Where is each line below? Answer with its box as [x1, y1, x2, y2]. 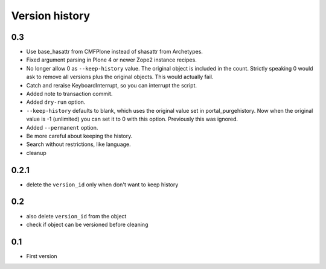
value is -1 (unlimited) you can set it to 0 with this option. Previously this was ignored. [26, 115, 238, 123]
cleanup [26, 149, 46, 156]
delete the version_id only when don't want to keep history [26, 181, 179, 188]
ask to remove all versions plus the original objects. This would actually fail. [26, 73, 214, 81]
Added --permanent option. [26, 124, 98, 131]
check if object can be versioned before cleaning [26, 221, 149, 228]
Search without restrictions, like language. [26, 141, 131, 148]
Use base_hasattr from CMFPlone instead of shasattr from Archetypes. [26, 48, 203, 55]
